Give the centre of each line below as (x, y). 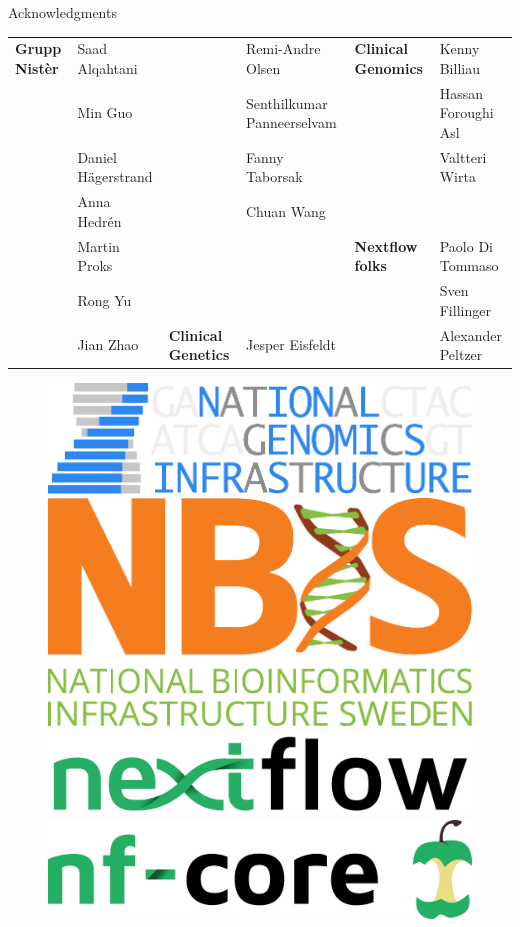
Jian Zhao (108, 344)
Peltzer (461, 354)
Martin (98, 245)
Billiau (459, 67)
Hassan (461, 92)
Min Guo (105, 112)
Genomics (388, 67)
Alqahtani (107, 67)
